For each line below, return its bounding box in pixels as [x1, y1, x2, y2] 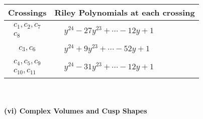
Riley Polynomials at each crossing [54, 7, 195, 18]
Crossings [8, 7, 47, 18]
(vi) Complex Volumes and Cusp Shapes [4, 105, 147, 116]
